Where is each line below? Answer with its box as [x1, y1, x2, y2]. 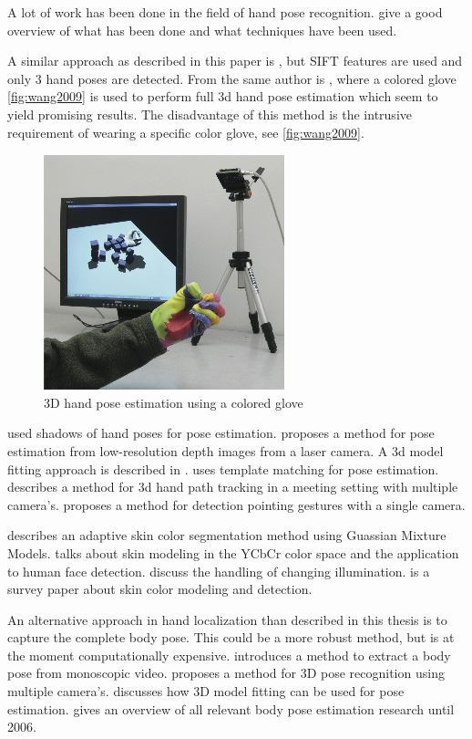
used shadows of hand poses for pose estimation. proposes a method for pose [7, 423, 435, 442]
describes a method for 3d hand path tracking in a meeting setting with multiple [7, 477, 458, 496]
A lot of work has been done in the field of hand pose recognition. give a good [7, 3, 443, 21]
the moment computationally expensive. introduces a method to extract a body [7, 645, 451, 664]
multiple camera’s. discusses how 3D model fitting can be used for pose [7, 682, 405, 701]
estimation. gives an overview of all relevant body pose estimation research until [7, 699, 455, 718]
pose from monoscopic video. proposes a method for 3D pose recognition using [7, 663, 445, 682]
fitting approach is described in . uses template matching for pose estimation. [7, 459, 439, 478]
